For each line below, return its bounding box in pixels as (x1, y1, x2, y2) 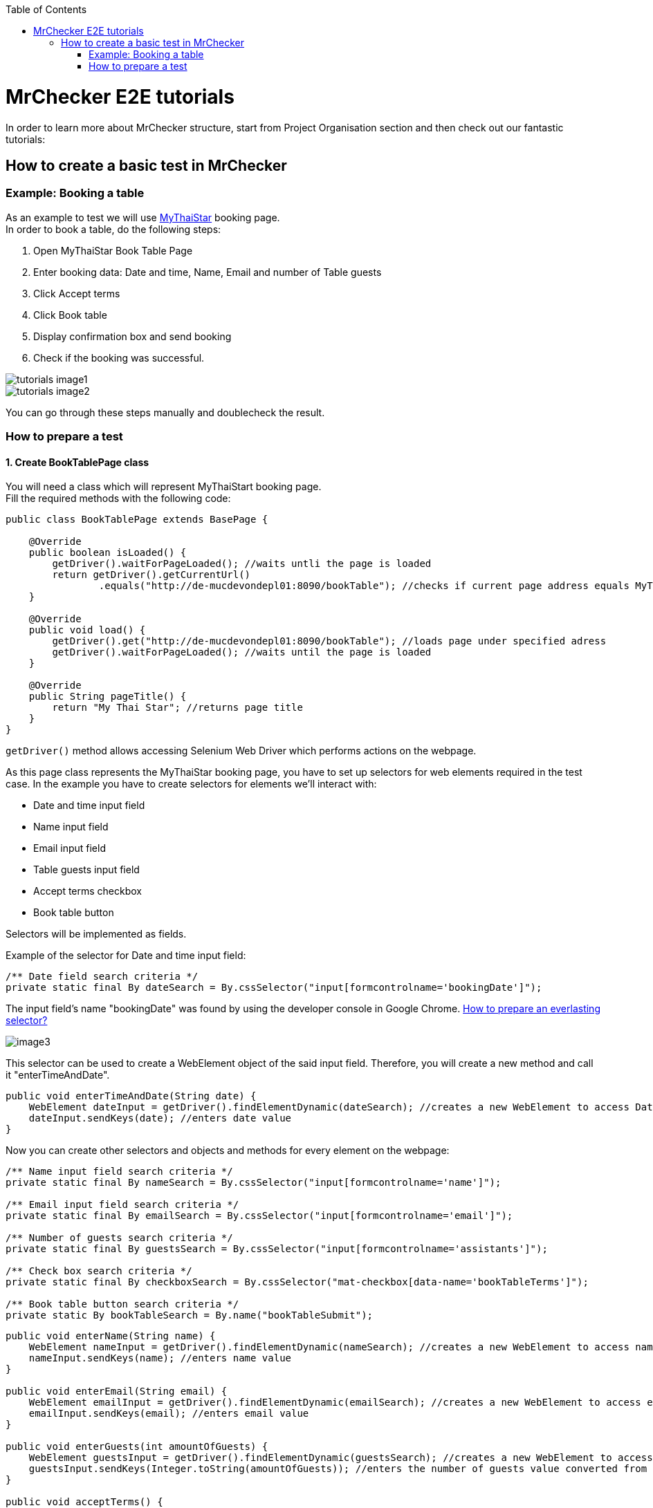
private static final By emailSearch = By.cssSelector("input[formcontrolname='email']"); (6, 1210, 513, 1222)
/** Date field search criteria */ (6, 971, 199, 983)
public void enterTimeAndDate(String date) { (6, 1090, 257, 1102)
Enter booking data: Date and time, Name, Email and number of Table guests (33, 266, 382, 278)
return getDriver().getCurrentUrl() (52, 569, 251, 581)
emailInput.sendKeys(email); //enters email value (28, 1408, 309, 1419)
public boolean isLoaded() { (28, 547, 187, 559)
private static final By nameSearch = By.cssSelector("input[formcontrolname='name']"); (6, 1177, 502, 1189)
